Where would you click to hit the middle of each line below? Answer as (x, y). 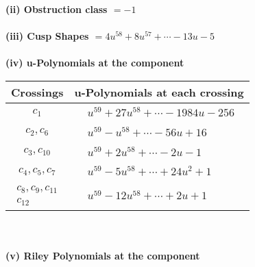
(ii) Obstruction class (57, 9)
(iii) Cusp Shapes (47, 36)
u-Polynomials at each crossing (159, 92)
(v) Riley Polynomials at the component (103, 255)
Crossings (37, 92)
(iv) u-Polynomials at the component (95, 63)
